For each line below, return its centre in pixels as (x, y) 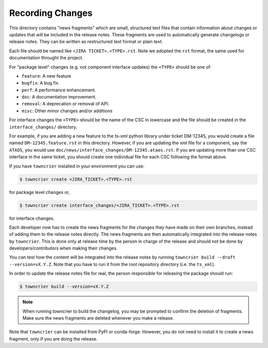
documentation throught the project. (46, 58)
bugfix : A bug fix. (40, 83)
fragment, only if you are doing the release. (53, 339)
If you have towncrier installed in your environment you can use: (77, 166)
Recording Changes (51, 13)
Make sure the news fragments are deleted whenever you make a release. (98, 318)
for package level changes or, (39, 192)
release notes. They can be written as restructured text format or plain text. (86, 42)
